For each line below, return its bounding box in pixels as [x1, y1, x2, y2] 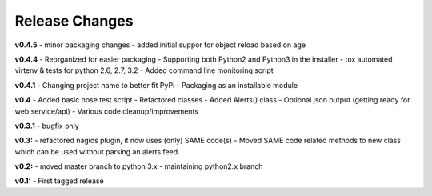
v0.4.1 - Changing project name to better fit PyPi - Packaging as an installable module [14, 80, 298, 90]
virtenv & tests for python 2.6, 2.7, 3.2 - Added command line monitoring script [14, 66, 274, 75]
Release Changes [14, 12, 134, 30]
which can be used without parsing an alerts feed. [14, 146, 180, 156]
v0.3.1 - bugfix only [14, 121, 79, 130]
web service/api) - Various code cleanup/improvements [14, 106, 199, 116]
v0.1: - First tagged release [14, 176, 104, 186]
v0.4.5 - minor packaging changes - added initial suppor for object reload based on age [14, 40, 306, 50]
